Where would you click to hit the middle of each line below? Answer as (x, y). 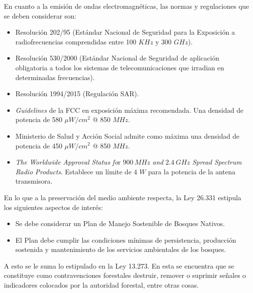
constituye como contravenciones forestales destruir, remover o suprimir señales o (125, 275)
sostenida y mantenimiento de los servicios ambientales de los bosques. (121, 249)
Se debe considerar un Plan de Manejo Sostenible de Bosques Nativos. (120, 223)
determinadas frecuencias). (55, 77)
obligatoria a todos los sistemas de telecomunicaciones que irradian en (120, 67)
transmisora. (34, 181)
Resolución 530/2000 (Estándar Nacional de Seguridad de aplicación (117, 58)
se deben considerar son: (40, 15)
